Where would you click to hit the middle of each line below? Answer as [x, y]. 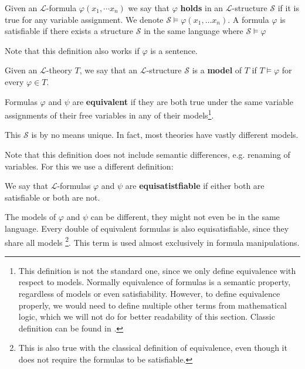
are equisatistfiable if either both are [195, 186]
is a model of [217, 70]
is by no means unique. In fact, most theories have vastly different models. [165, 135]
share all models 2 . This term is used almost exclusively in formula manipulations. [152, 241]
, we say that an [109, 70]
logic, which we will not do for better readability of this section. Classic [147, 316]
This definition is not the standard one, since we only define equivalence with [157, 270]
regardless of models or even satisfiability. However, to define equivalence [149, 293]
